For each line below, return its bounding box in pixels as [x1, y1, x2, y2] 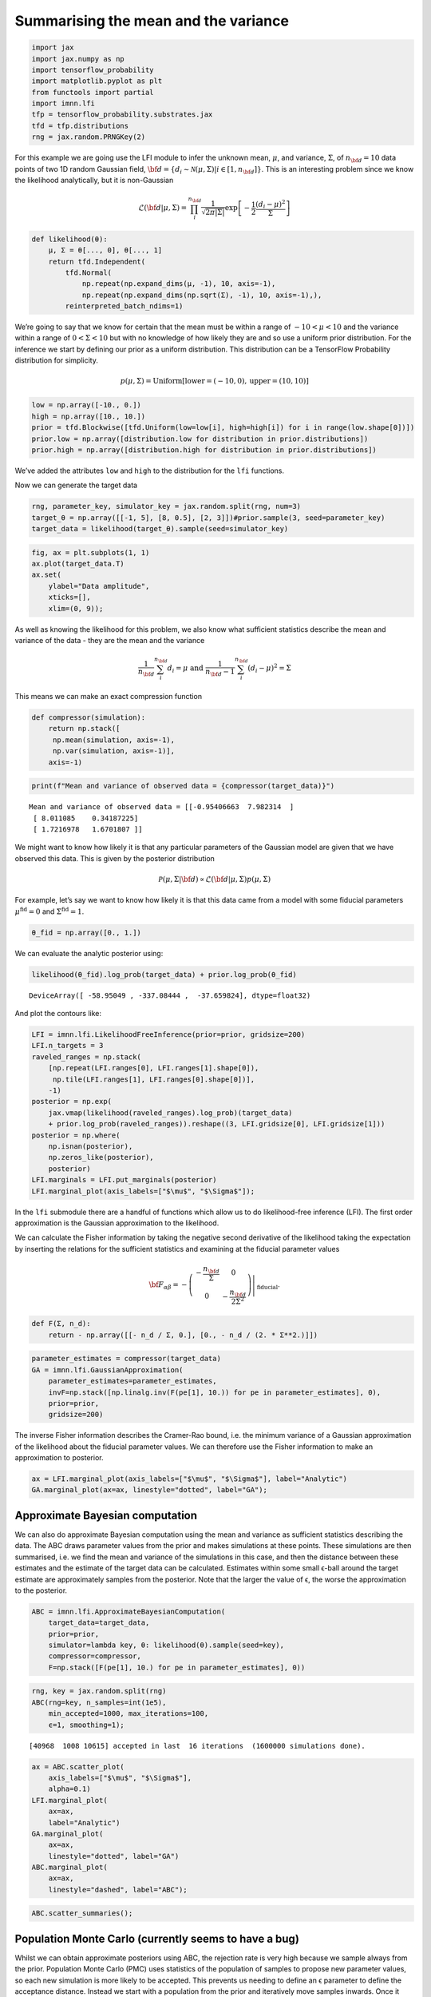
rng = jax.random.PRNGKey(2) [31, 133, 146, 141]
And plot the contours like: [14, 1009, 101, 1018]
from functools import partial [31, 88, 155, 97]
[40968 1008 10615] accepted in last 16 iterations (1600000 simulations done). [29, 1741, 366, 1750]
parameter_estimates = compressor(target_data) [31, 1354, 221, 1364]
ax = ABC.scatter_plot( [31, 1762, 125, 1771]
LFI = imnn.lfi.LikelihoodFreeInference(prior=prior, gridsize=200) [31, 1030, 306, 1039]
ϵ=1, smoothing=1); [48, 1720, 125, 1729]
